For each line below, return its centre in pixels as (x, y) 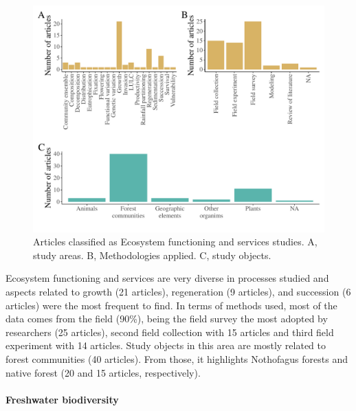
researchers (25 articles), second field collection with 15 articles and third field (170, 332)
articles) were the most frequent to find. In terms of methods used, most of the (171, 305)
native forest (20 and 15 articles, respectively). (103, 372)
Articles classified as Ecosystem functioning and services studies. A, (175, 242)
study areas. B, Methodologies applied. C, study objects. (152, 255)
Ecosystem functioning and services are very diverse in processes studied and (167, 278)
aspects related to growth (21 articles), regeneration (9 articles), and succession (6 (178, 291)
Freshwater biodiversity (62, 399)
